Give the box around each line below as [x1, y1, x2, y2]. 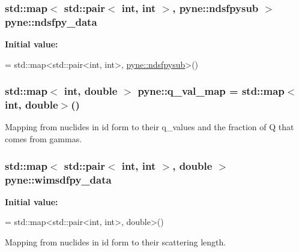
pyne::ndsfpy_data [5, 14, 97, 29]
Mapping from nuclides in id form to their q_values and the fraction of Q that [5, 121, 294, 133]
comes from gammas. [5, 133, 82, 145]
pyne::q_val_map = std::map [137, 83, 285, 98]
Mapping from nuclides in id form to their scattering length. [5, 235, 226, 248]
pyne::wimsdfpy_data [5, 172, 112, 187]
